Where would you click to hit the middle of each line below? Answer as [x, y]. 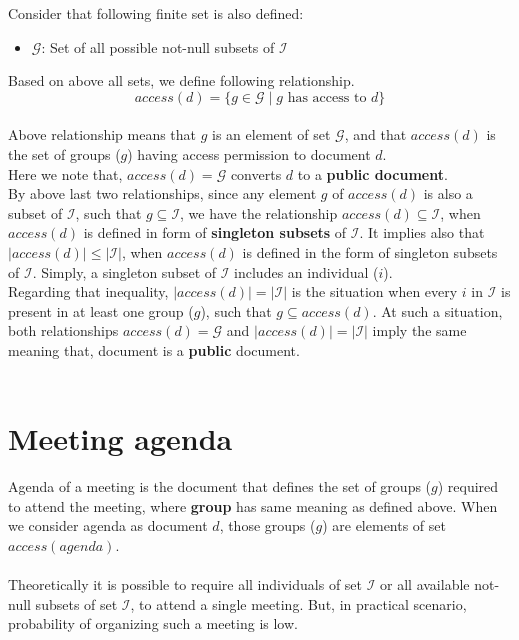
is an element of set [271, 134]
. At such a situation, [437, 310]
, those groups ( [267, 525]
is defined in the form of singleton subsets [370, 251]
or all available [425, 584]
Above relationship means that [102, 134]
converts [256, 173]
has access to [327, 97]
